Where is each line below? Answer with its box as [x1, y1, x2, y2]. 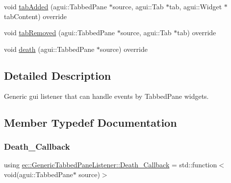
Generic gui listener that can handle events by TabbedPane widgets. [4, 91, 209, 101]
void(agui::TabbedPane [4, 169, 73, 179]
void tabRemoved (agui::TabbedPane [4, 27, 115, 38]
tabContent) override [4, 11, 67, 21]
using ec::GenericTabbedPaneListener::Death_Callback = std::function [4, 160, 217, 170]
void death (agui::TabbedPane [4, 44, 95, 54]
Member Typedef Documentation [4, 114, 177, 130]
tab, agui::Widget [169, 1, 222, 11]
